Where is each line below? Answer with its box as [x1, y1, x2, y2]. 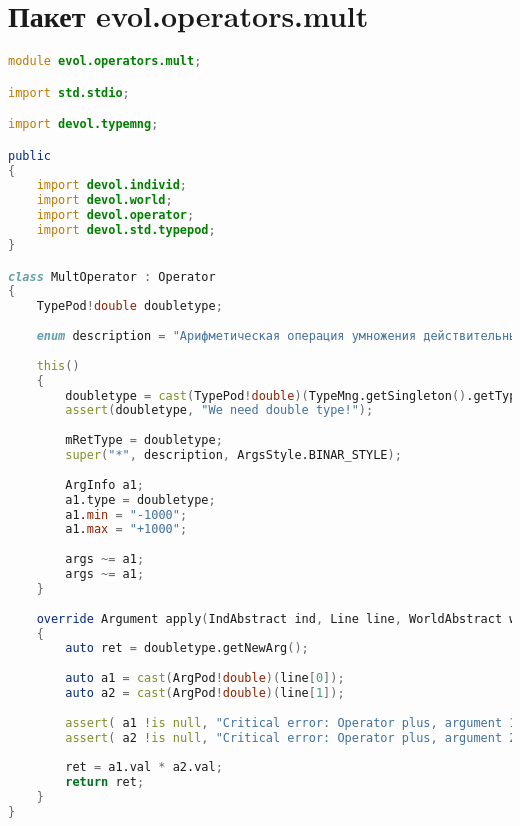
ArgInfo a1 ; [65, 477, 145, 492]
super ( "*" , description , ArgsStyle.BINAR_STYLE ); [65, 448, 402, 462]
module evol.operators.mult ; [8, 54, 202, 69]
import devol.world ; [36, 193, 173, 208]
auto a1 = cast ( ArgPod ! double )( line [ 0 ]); [65, 671, 345, 686]
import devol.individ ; [36, 178, 187, 193]
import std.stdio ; [8, 85, 130, 100]
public [8, 148, 51, 163]
